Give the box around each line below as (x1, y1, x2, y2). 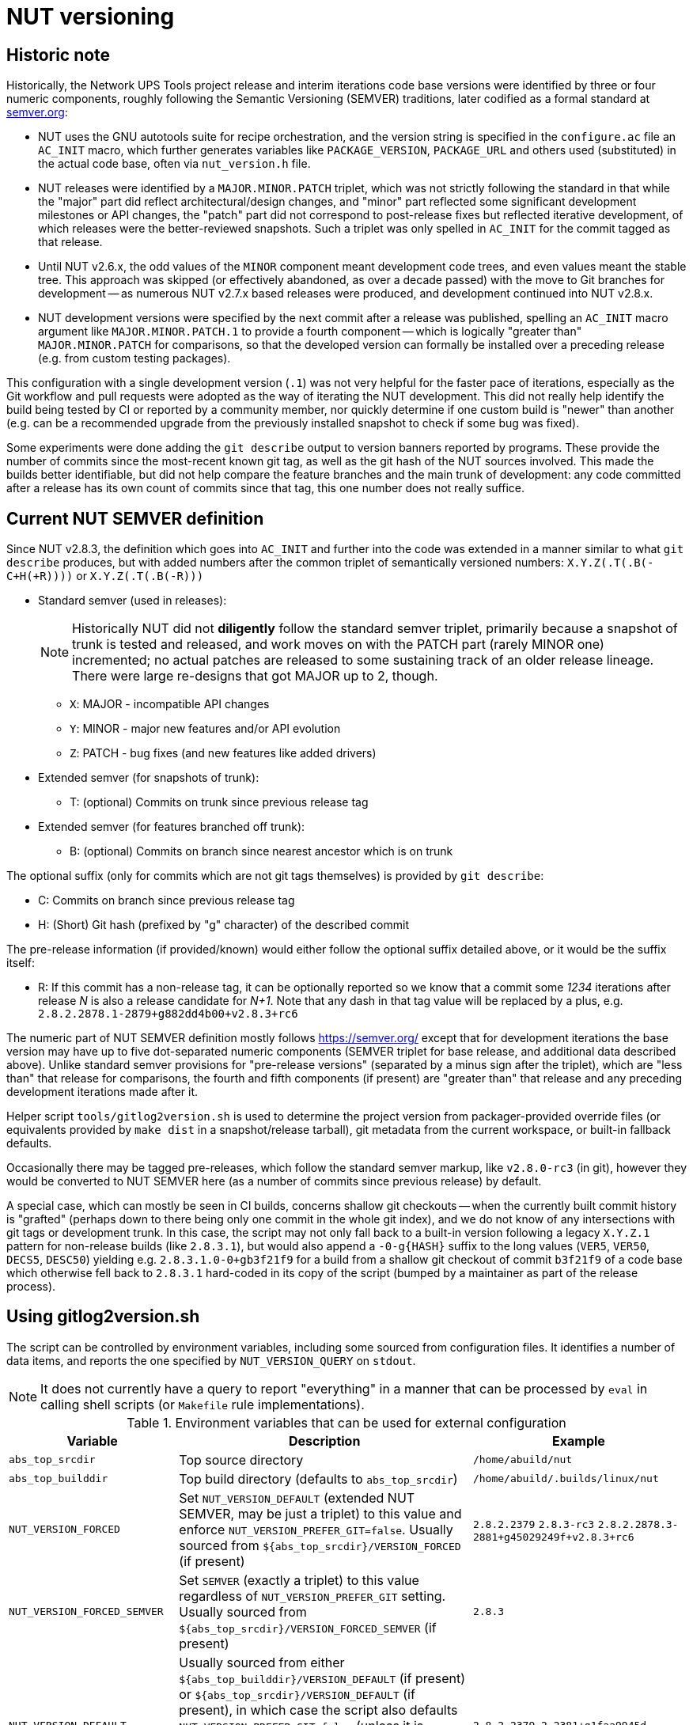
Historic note (6, 44, 111, 65)
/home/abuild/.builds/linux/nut (472, 1473, 659, 1485)
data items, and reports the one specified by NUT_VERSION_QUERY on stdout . (6, 1353, 416, 1367)
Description (288, 1432, 361, 1449)
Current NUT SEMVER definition (6, 508, 264, 529)
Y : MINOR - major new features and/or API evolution (70, 722, 341, 736)
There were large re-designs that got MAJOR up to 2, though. (72, 668, 438, 684)
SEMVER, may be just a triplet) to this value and (179, 1505, 462, 1522)
